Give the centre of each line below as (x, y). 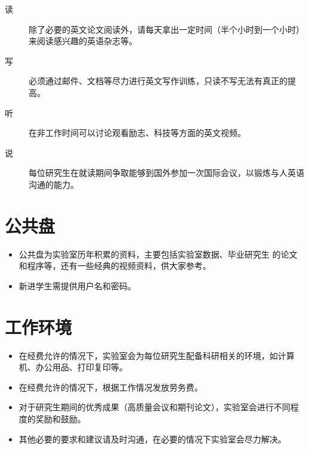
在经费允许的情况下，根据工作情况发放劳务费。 (111, 387)
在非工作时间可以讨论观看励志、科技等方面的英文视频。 (137, 133)
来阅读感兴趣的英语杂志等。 (83, 41)
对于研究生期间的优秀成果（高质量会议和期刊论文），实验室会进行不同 (154, 407)
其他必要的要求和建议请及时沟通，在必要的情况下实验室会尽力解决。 (152, 439)
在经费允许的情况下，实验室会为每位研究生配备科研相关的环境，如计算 (157, 355)
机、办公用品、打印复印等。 (73, 367)
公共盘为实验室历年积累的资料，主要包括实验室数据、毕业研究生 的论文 (158, 254)
